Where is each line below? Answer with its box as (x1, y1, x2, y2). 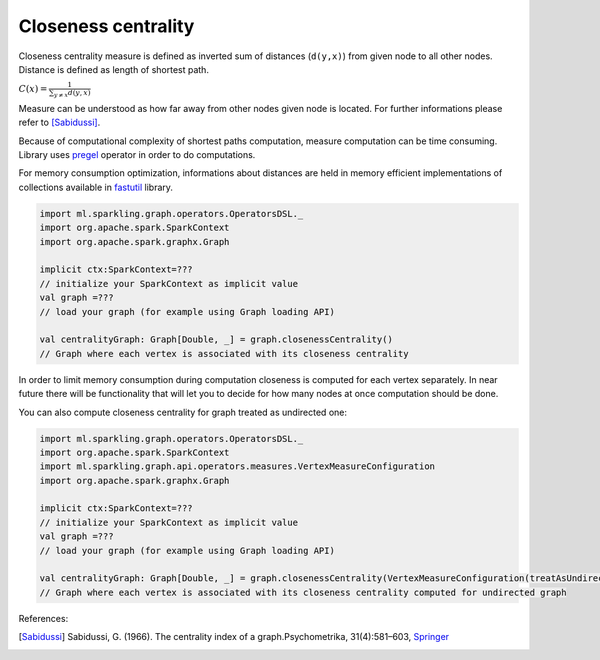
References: (18, 612, 69, 624)
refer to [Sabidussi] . (18, 116, 101, 129)
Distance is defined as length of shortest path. (18, 63, 210, 75)
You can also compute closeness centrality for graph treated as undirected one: (18, 406, 347, 418)
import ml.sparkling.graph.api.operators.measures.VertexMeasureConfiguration (39, 461, 435, 472)
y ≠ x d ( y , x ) (53, 88, 91, 99)
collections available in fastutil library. (18, 181, 174, 193)
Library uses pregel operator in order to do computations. (18, 149, 256, 161)
